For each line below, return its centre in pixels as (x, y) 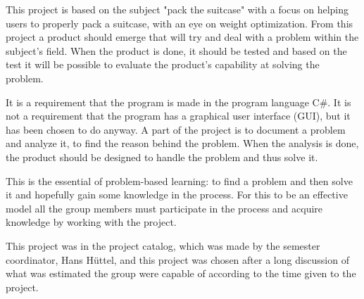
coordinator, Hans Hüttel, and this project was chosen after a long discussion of (177, 259)
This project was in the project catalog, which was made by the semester (163, 245)
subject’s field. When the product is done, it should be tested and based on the (176, 50)
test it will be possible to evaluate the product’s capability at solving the (163, 64)
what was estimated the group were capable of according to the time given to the (181, 273)
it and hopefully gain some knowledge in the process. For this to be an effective (177, 195)
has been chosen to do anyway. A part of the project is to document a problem (176, 129)
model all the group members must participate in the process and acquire (164, 208)
